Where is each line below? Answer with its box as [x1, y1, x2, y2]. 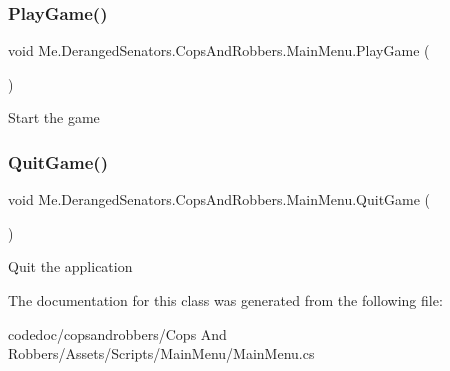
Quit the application [8, 256, 133, 277]
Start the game [8, 107, 100, 128]
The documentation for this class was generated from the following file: [8, 290, 443, 310]
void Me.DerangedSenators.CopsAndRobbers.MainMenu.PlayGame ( [8, 40, 430, 61]
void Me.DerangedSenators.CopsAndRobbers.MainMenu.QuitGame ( [8, 189, 431, 210]
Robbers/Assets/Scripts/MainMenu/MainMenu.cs [8, 343, 315, 364]
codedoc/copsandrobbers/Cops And [8, 323, 227, 344]
